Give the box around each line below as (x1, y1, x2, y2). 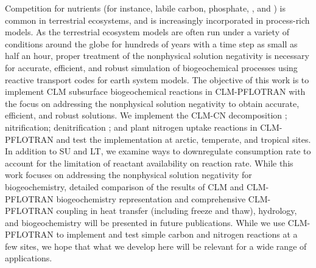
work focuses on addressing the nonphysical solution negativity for (5, 168, 252, 181)
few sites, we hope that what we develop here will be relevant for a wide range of (5, 239, 307, 252)
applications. (5, 252, 52, 264)
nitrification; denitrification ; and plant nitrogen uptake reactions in (5, 120, 258, 133)
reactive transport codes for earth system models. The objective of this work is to (5, 73, 309, 86)
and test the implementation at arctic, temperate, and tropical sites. (56, 132, 311, 145)
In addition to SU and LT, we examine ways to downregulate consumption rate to (5, 145, 311, 157)
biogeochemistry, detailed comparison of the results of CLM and (5, 180, 244, 193)
